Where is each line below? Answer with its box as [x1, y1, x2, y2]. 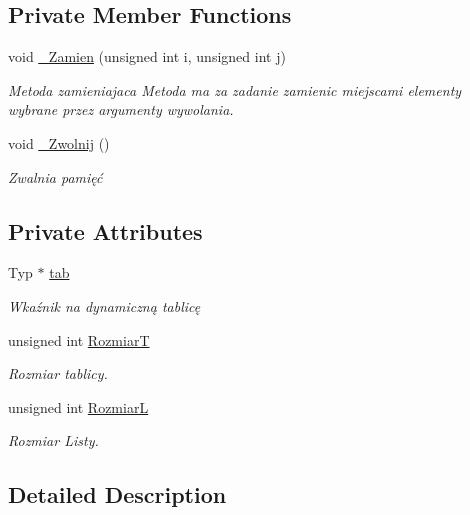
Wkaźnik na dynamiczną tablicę [8, 295, 201, 316]
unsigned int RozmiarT [8, 329, 150, 350]
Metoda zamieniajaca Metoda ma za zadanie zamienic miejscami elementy [8, 79, 462, 100]
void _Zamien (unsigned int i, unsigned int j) [8, 46, 286, 67]
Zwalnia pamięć [8, 166, 103, 187]
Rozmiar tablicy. [8, 363, 108, 384]
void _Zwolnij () [8, 132, 110, 153]
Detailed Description [8, 479, 227, 510]
